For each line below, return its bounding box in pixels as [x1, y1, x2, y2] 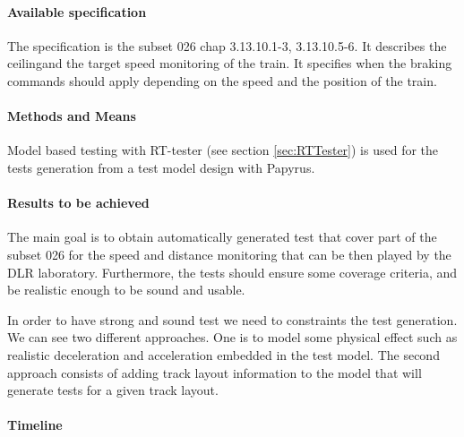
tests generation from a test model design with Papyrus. [7, 158, 315, 176]
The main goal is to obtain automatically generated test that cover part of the [7, 227, 437, 246]
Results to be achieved [7, 193, 150, 212]
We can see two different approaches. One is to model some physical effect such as [7, 328, 458, 347]
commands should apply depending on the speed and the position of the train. [7, 71, 437, 90]
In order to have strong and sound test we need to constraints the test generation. [7, 310, 458, 329]
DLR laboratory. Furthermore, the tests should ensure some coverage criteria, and [7, 262, 458, 281]
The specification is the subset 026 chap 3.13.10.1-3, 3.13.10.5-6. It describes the [7, 36, 447, 55]
